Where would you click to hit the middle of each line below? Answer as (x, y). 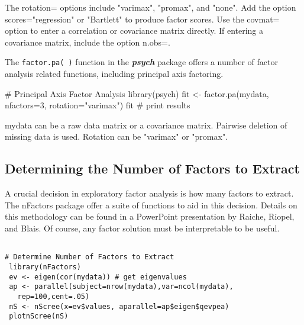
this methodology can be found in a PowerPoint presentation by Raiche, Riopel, (150, 216)
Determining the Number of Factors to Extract (152, 168)
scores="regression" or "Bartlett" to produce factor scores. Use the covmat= (142, 19)
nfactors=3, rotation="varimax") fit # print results (98, 105)
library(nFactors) (45, 267)
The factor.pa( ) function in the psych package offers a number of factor (141, 62)
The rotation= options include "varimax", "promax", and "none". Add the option (151, 7)
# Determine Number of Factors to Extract (90, 257)
